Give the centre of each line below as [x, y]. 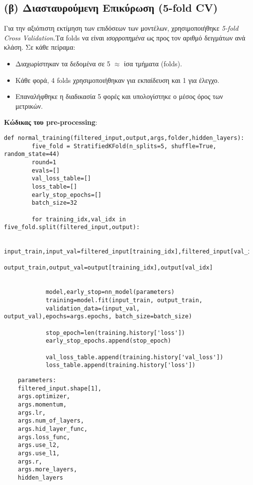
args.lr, [32, 413]
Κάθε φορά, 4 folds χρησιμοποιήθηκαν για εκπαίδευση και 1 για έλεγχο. [117, 80]
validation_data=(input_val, [93, 308]
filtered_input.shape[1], [60, 388]
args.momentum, [42, 404]
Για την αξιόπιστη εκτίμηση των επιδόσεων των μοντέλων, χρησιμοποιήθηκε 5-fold [121, 28]
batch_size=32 [54, 203]
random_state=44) [32, 154]
